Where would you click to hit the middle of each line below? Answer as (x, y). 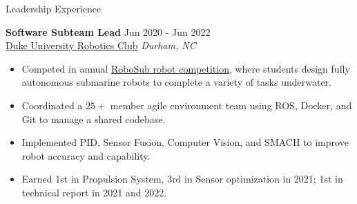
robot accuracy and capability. (86, 155)
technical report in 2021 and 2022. (94, 192)
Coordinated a (52, 105)
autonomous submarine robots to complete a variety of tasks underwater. (176, 82)
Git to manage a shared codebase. (94, 119)
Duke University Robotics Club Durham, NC (101, 45)
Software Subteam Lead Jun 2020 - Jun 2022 (108, 31)
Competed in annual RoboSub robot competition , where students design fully (186, 68)
